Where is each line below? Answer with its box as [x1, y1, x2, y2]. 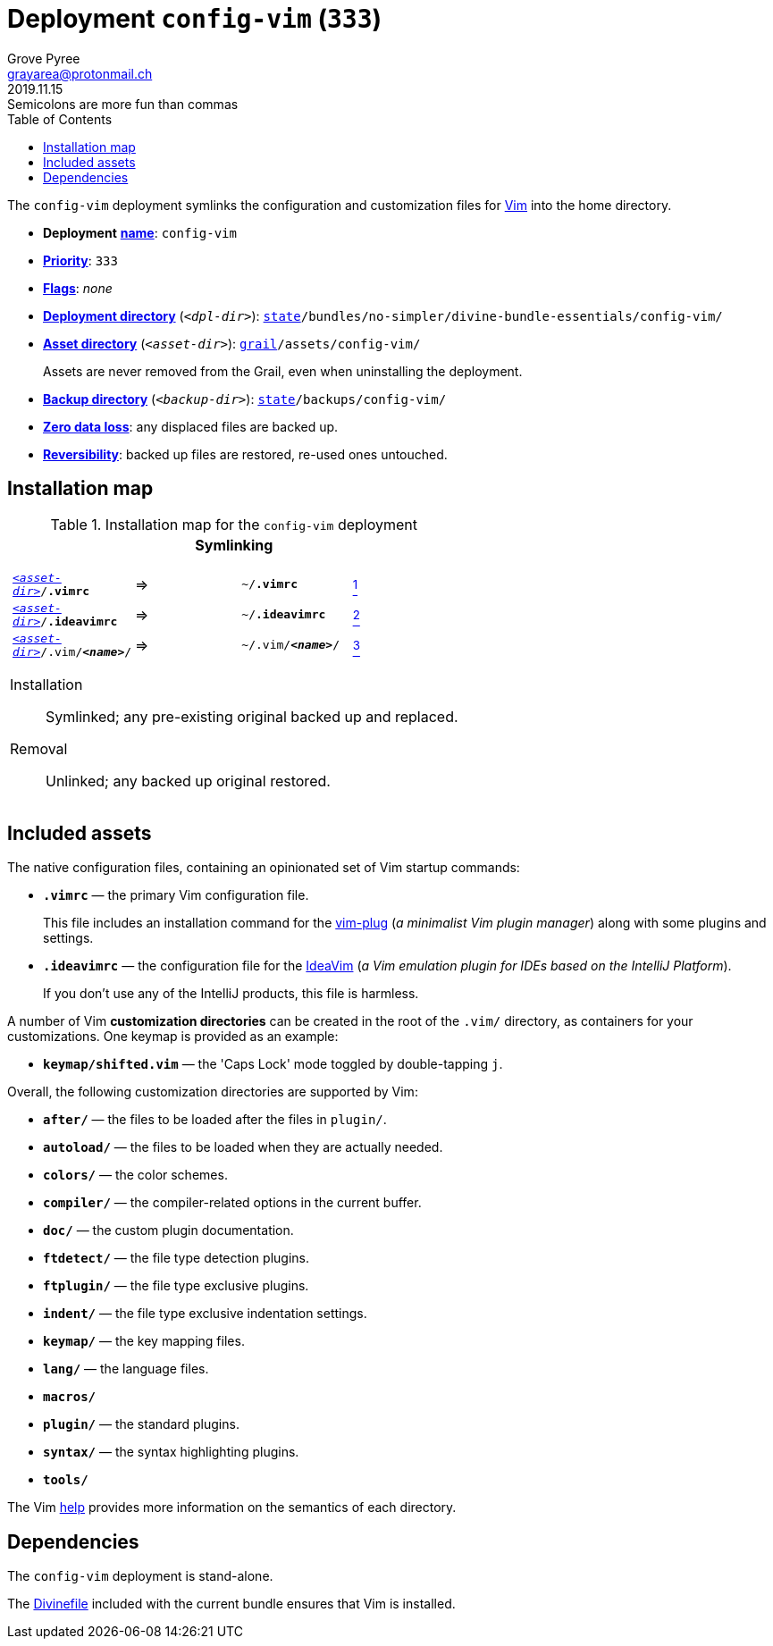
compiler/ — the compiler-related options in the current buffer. [43, 1195, 422, 1211]
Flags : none [43, 280, 113, 296]
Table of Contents [7, 111, 113, 127]
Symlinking [195, 535, 273, 554]
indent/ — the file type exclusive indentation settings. [43, 1306, 367, 1322]
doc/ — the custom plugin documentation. [43, 1222, 294, 1239]
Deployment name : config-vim [43, 224, 237, 240]
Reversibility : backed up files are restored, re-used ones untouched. [43, 446, 448, 462]
